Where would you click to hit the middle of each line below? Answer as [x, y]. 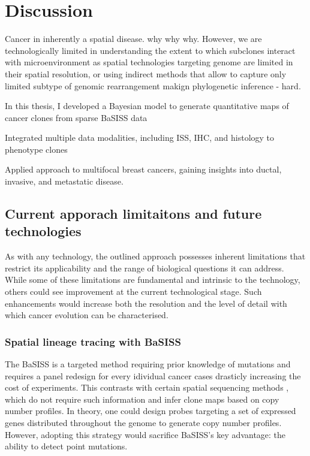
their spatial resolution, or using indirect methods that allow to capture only [146, 73]
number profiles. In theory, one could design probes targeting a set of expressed [151, 411]
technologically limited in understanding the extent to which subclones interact [150, 50]
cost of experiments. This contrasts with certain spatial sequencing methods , [147, 387]
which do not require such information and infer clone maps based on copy [142, 399]
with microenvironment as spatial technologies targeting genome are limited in [149, 62]
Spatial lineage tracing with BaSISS [93, 341]
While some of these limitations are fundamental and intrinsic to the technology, [153, 280]
